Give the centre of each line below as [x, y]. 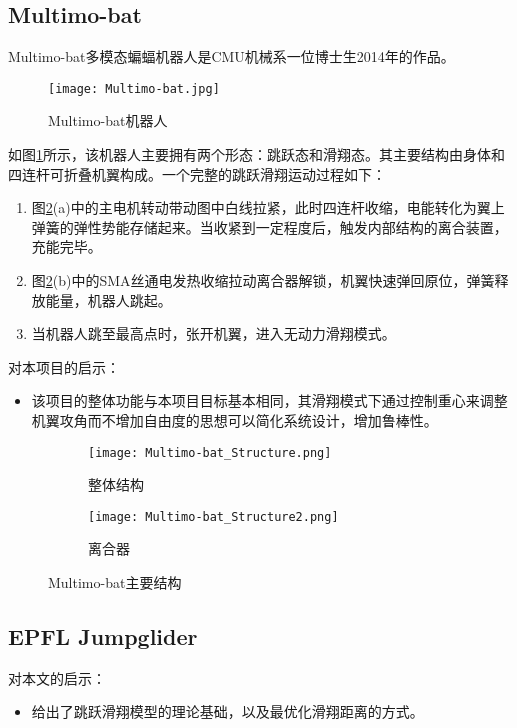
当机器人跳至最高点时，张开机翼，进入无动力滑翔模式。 [213, 333]
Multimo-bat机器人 [108, 120]
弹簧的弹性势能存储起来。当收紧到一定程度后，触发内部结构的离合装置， [269, 226]
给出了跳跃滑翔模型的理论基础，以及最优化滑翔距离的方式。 [227, 711]
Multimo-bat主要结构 [115, 582]
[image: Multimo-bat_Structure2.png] [213, 516]
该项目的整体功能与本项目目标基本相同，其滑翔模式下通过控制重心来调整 [269, 400]
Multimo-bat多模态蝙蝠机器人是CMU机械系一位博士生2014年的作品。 [231, 56]
